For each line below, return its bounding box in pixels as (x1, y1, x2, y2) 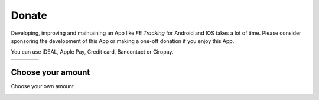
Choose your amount (11, 68, 90, 78)
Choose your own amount (11, 83, 74, 90)
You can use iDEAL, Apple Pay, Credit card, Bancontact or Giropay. (11, 48, 174, 55)
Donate (11, 9, 47, 22)
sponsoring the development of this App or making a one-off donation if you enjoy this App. (11, 37, 235, 44)
